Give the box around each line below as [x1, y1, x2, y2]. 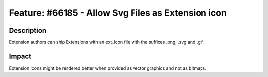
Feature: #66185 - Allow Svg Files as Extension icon [9, 7, 227, 18]
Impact [9, 52, 32, 60]
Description [9, 26, 47, 35]
